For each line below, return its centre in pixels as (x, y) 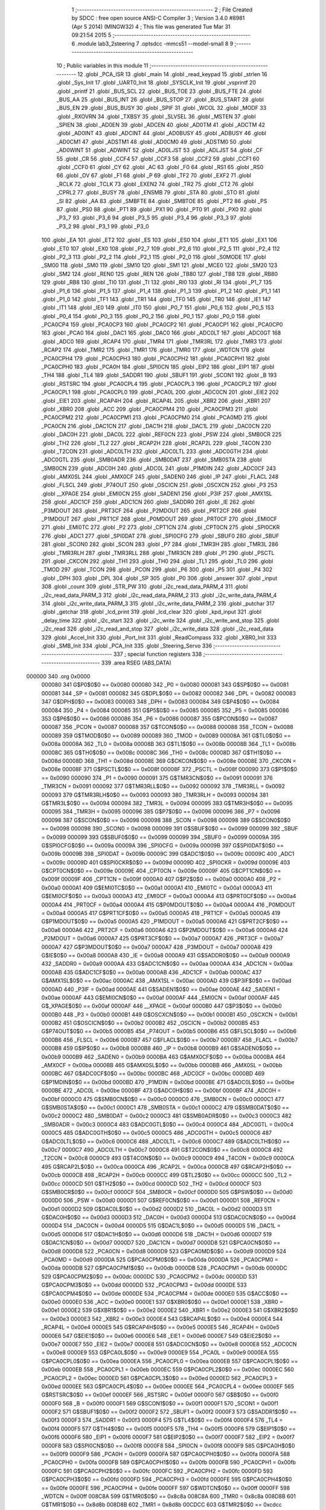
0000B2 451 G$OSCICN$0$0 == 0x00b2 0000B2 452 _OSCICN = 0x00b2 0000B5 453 (150, 1023)
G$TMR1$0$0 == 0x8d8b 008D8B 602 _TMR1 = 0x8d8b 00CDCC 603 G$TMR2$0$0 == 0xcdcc (161, 1505)
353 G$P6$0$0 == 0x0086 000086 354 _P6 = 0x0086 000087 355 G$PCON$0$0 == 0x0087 (159, 719)
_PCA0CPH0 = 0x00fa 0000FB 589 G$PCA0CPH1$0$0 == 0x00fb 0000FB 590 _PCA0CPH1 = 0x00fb (168, 1462)
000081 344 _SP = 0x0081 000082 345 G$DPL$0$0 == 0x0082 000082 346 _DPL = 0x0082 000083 (168, 693)
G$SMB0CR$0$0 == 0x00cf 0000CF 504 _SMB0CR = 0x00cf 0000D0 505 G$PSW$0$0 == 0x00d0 (167, 1192)
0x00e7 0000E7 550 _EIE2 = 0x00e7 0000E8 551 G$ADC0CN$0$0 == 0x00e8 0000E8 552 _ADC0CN (169, 1344)
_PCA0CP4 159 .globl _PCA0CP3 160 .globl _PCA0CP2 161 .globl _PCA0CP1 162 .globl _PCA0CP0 (162, 325)
